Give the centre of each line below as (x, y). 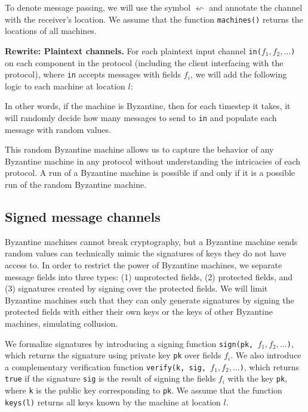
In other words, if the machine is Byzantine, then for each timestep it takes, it (148, 106)
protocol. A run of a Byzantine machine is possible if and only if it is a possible (150, 173)
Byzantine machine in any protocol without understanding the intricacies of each (153, 161)
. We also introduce (266, 355)
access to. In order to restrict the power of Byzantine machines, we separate (144, 264)
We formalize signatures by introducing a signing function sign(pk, (129, 343)
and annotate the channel (256, 7)
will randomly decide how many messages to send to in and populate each (141, 117)
